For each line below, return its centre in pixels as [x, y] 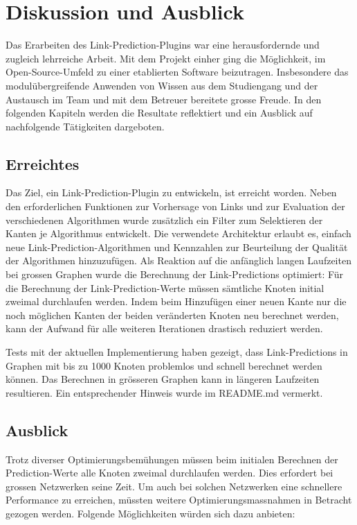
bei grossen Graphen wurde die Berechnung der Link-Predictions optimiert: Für [175, 274]
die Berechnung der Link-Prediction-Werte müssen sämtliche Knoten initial [165, 287]
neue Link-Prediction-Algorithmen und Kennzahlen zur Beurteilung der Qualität [177, 247]
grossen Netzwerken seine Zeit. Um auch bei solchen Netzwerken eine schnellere [174, 486]
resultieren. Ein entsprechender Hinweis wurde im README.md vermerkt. [164, 392]
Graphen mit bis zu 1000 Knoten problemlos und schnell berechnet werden [164, 365]
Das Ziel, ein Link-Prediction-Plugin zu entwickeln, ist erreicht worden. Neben [171, 192]
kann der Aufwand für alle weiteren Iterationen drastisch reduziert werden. [164, 328]
